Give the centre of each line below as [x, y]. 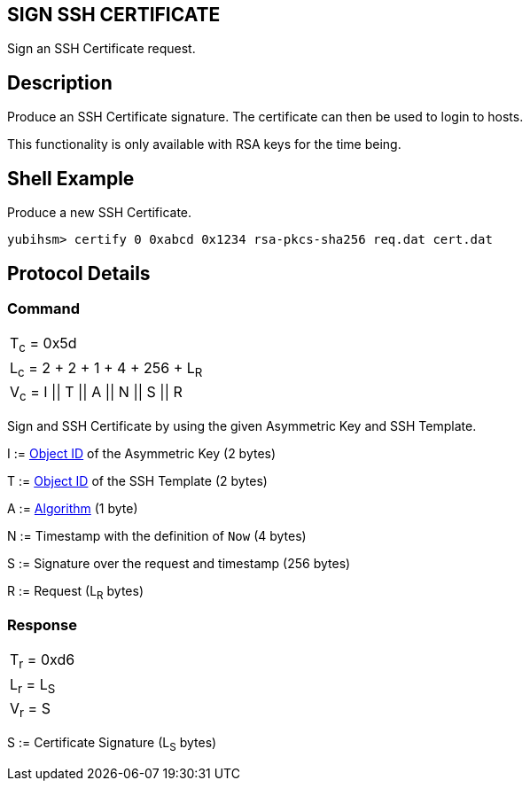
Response [42, 625]
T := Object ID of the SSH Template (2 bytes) [137, 480]
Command [43, 308]
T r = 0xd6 [43, 661]
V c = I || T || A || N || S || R [96, 393]
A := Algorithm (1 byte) [73, 508]
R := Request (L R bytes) [76, 592]
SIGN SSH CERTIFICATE [114, 15]
